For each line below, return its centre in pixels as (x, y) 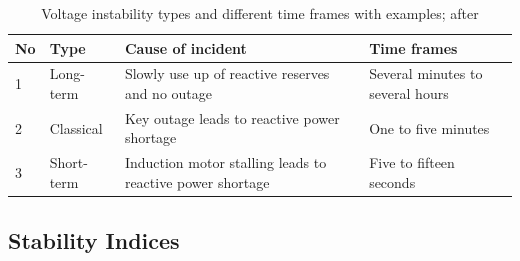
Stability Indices (94, 240)
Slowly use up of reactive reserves (227, 73)
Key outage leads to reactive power (232, 117)
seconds (392, 181)
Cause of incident (185, 47)
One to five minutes (429, 127)
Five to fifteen (412, 162)
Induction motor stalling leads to (225, 162)
